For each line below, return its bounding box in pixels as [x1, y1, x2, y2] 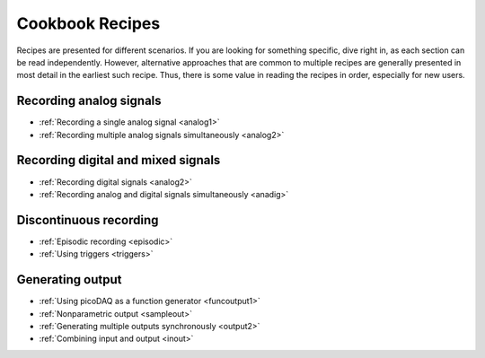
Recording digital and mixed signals [16, 153, 221, 168]
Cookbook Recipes [16, 13, 161, 33]
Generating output [16, 272, 122, 287]
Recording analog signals [16, 93, 162, 109]
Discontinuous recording [16, 212, 159, 228]
